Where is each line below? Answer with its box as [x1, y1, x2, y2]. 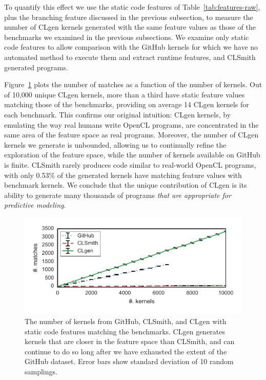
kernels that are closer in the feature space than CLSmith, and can [25, 336, 235, 347]
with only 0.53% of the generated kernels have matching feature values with [4, 169, 242, 180]
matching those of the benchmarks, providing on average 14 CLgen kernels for [4, 99, 249, 110]
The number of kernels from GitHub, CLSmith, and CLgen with [25, 315, 227, 326]
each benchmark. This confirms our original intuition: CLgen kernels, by [4, 109, 231, 119]
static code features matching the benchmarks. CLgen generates [25, 326, 226, 336]
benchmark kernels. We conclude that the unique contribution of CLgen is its [4, 179, 247, 190]
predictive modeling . [4, 199, 66, 210]
